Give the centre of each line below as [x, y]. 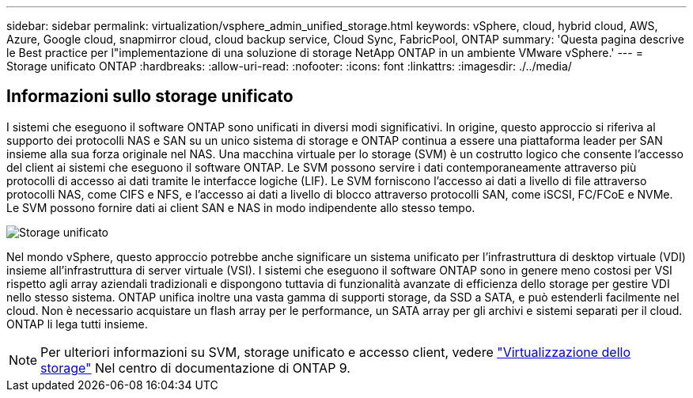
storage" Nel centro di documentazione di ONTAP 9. [195, 368]
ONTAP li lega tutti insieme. [77, 324]
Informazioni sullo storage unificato [150, 97]
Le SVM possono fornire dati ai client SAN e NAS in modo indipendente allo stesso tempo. [241, 207]
